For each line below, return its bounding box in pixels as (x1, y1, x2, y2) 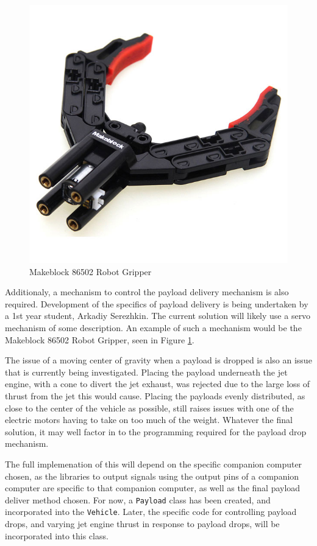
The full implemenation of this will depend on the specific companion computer (5, 457, 302, 470)
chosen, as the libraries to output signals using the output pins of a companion (5, 469, 299, 482)
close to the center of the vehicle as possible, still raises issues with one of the (5, 401, 294, 414)
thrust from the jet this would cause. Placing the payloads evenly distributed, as (5, 389, 305, 402)
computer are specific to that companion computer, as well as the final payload (5, 481, 301, 494)
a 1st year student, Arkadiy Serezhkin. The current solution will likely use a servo (5, 309, 311, 322)
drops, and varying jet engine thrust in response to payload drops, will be (5, 517, 280, 530)
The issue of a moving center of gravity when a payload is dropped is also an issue (5, 354, 312, 366)
